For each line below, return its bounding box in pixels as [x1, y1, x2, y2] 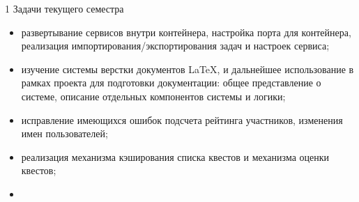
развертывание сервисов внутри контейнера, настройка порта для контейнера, [21, 24, 351, 39]
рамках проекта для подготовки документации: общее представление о [21, 75, 321, 90]
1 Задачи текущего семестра [5, 1, 124, 15]
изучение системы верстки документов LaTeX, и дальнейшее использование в [21, 61, 354, 76]
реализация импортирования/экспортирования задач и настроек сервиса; [21, 38, 330, 53]
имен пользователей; [21, 126, 108, 141]
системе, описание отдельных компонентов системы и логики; [21, 88, 286, 103]
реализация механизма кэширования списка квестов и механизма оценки [21, 149, 330, 164]
